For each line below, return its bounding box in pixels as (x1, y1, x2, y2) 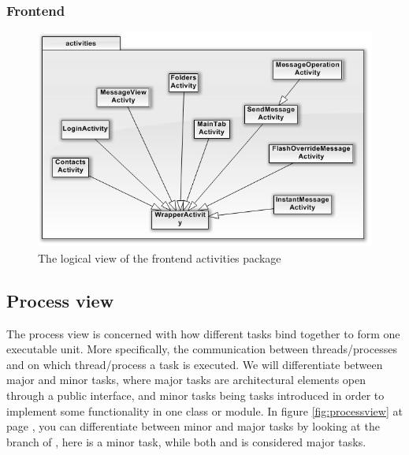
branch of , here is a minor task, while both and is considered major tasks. (6, 433, 366, 449)
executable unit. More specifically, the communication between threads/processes (6, 341, 397, 357)
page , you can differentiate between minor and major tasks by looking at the (6, 418, 380, 434)
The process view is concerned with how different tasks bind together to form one (6, 325, 400, 341)
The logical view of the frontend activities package (38, 249, 281, 266)
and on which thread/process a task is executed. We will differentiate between (6, 356, 383, 372)
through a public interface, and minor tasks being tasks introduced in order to (6, 387, 385, 404)
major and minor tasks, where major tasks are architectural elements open (6, 371, 366, 388)
